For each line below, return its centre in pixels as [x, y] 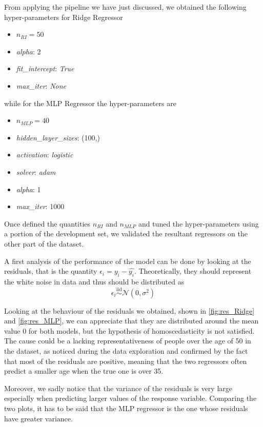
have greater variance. [38, 418]
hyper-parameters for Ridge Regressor [64, 17]
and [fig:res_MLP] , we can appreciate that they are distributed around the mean [131, 321]
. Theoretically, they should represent [193, 271]
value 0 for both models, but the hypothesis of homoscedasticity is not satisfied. [129, 330]
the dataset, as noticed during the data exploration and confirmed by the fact [126, 351]
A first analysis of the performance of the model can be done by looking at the [128, 261]
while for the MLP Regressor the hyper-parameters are [90, 103]
